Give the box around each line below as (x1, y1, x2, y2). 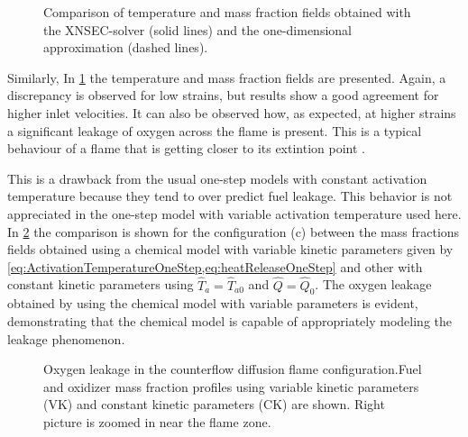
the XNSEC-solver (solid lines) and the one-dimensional (43, 20, 352, 39)
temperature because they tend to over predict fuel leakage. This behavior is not (7, 187, 453, 205)
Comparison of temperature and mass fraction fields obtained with (43, 3, 411, 21)
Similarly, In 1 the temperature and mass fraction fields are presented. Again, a (7, 68, 446, 86)
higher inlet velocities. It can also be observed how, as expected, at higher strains (7, 103, 456, 122)
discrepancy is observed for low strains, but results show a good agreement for (7, 86, 439, 105)
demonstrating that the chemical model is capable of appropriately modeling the (7, 311, 453, 330)
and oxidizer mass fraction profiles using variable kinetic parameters (43, 377, 419, 396)
